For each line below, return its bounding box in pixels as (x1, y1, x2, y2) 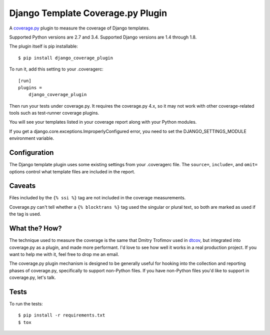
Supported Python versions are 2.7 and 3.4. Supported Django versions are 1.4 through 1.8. (9, 34, 197, 40)
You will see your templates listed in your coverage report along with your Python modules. (9, 119, 197, 125)
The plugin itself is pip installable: (9, 43, 78, 50)
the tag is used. (9, 211, 41, 217)
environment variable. (9, 135, 54, 141)
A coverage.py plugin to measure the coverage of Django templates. (9, 25, 150, 31)
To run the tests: (9, 300, 43, 306)
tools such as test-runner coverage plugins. (9, 110, 99, 116)
